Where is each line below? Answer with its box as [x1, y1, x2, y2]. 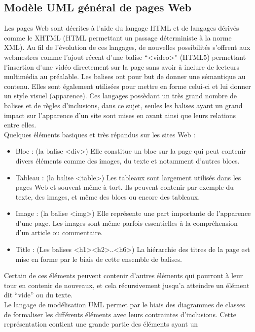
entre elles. [4, 120, 36, 130]
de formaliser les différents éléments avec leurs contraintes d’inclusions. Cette [4, 309, 236, 319]
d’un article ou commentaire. [15, 227, 103, 238]
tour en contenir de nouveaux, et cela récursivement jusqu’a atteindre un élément [4, 280, 250, 290]
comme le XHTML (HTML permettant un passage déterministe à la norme [4, 32, 232, 42]
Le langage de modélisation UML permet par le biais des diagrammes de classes [4, 299, 245, 310]
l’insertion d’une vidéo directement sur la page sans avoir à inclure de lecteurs [4, 61, 239, 72]
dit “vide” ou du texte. [4, 290, 73, 300]
